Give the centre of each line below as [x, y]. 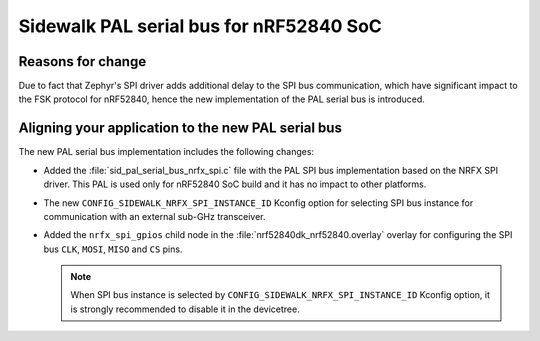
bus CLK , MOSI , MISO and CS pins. [113, 249]
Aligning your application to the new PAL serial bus [180, 128]
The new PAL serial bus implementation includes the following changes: [166, 152]
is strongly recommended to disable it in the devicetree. [185, 309]
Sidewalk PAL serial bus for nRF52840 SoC [200, 26]
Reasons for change [82, 61]
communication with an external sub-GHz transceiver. [154, 216]
